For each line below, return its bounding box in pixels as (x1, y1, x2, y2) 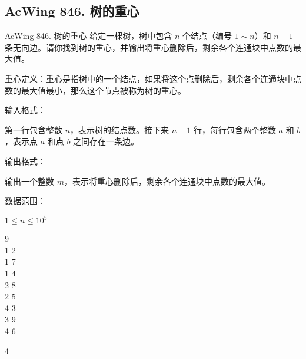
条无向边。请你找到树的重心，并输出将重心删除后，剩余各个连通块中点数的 (5, 41, 293, 53)
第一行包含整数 (5, 123, 62, 136)
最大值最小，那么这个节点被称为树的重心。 (21, 84, 186, 96)
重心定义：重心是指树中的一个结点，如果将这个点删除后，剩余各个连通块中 (5, 72, 293, 84)
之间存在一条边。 (73, 135, 139, 147)
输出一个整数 (5, 174, 54, 187)
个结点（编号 (182, 29, 232, 42)
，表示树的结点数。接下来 (70, 123, 169, 136)
